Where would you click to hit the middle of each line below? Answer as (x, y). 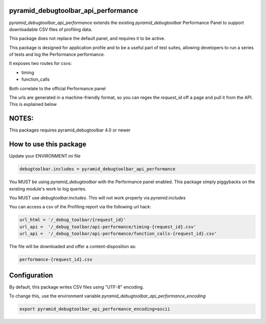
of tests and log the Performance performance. (57, 55)
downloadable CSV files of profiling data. (51, 29)
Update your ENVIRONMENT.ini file (45, 156)
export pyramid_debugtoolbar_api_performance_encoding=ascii (95, 309)
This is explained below (33, 104)
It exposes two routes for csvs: (40, 64)
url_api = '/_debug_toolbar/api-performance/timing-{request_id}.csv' (108, 227)
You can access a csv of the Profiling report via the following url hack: (80, 207)
